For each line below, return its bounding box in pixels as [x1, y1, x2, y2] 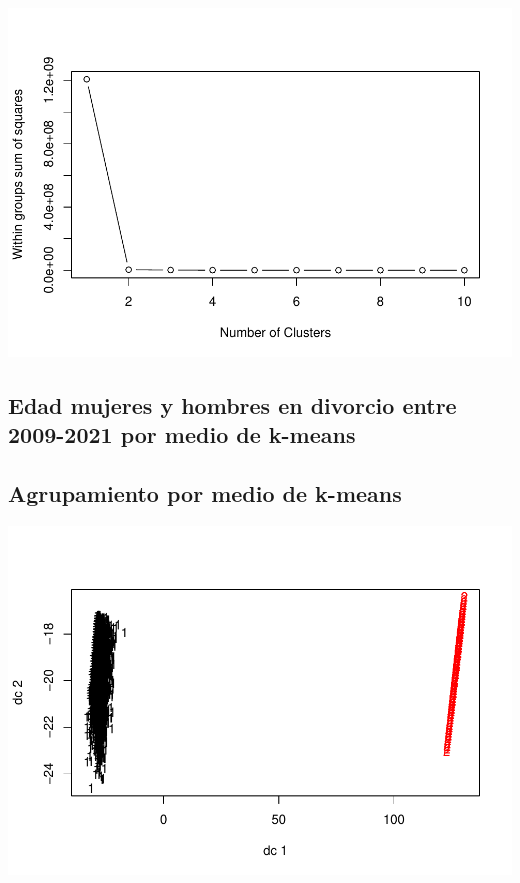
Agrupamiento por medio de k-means [8, 478, 402, 509]
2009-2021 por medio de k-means [8, 419, 356, 450]
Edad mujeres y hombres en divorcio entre [8, 389, 457, 420]
